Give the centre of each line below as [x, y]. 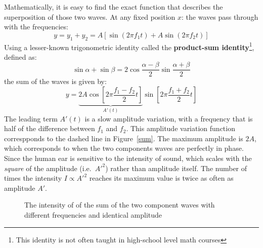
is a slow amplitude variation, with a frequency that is [169, 118]
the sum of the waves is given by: [55, 81]
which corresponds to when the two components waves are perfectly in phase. [124, 148]
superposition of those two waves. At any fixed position [90, 16]
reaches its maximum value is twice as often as [161, 178]
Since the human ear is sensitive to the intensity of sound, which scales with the [128, 158]
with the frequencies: [36, 27]
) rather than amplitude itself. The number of [176, 168]
